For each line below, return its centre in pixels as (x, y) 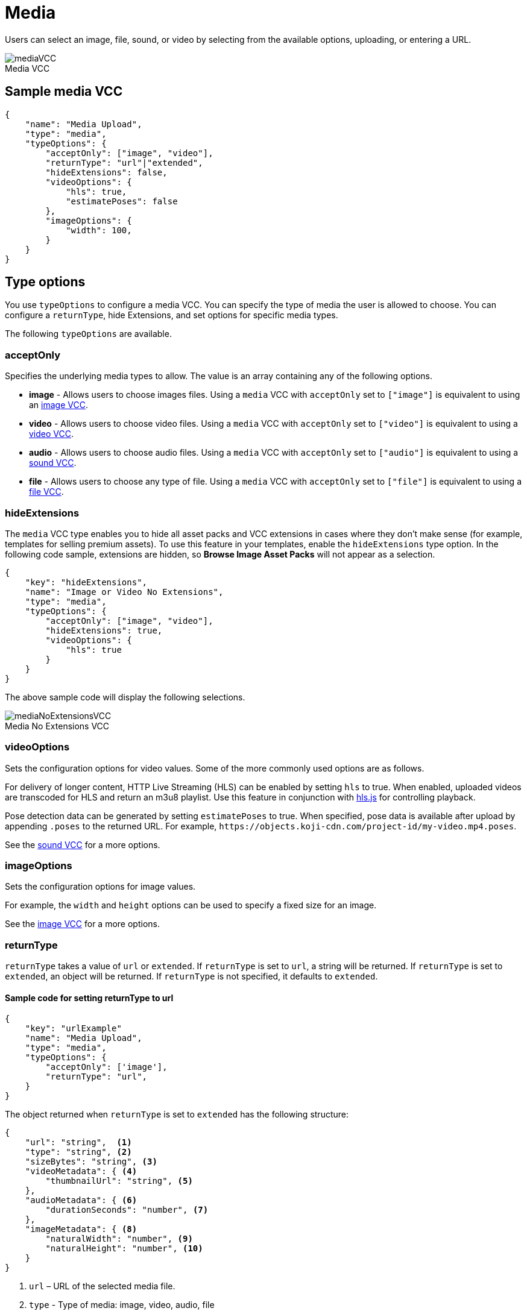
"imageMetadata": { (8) (81, 1229)
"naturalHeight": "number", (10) (124, 1249)
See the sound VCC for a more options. (83, 844)
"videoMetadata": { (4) (81, 1171)
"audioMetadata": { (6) (81, 1200)
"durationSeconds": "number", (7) (127, 1210)
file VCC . (46, 492)
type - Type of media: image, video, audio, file (122, 1305)
